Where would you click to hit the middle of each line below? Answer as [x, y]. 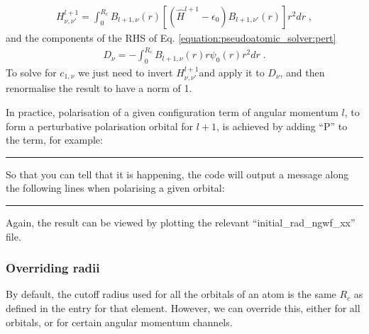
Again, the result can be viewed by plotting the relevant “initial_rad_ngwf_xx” [181, 222]
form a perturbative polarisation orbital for [100, 126]
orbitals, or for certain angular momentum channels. [119, 322]
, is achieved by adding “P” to [282, 126]
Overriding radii [53, 268]
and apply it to [232, 72]
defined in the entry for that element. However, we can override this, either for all [183, 307]
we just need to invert [125, 72]
